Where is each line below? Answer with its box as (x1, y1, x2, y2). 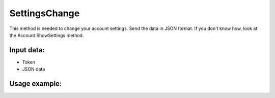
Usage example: (9, 79, 62, 88)
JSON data (22, 66, 45, 72)
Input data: (9, 46, 45, 54)
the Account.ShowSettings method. (9, 32, 84, 38)
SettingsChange (9, 8, 80, 19)
